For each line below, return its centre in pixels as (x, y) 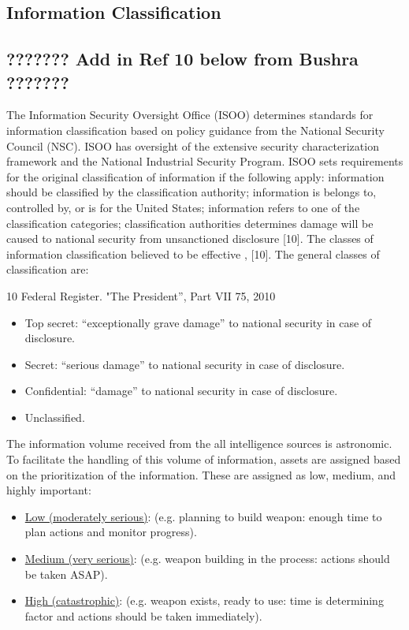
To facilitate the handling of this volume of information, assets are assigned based (204, 459)
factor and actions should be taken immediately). (143, 615)
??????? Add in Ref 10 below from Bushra (182, 59)
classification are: (48, 269)
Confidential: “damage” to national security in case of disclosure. (181, 391)
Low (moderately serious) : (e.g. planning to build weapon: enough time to (203, 516)
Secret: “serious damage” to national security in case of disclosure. (185, 364)
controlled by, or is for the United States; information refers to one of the (183, 207)
